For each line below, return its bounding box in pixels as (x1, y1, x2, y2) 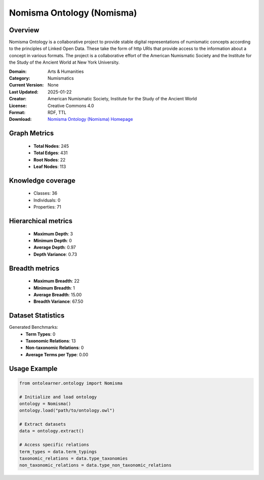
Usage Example (9, 365, 58, 373)
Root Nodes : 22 (33, 157, 66, 162)
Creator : (9, 96, 27, 102)
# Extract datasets (19, 421, 66, 427)
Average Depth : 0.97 (33, 245, 76, 251)
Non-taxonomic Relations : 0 (25, 345, 84, 351)
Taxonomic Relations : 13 (25, 338, 76, 343)
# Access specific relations (19, 442, 89, 448)
